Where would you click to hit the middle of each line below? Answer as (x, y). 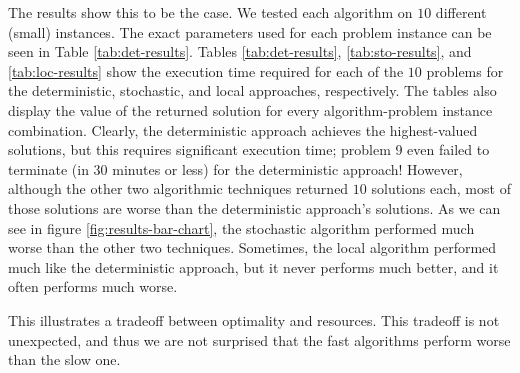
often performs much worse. (93, 286)
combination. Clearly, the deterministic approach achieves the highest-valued (243, 129)
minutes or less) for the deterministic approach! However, (287, 168)
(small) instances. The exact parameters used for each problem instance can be (250, 31)
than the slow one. (64, 359)
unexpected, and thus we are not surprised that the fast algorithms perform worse (259, 339)
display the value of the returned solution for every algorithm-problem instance (250, 109)
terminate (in (48, 168)
